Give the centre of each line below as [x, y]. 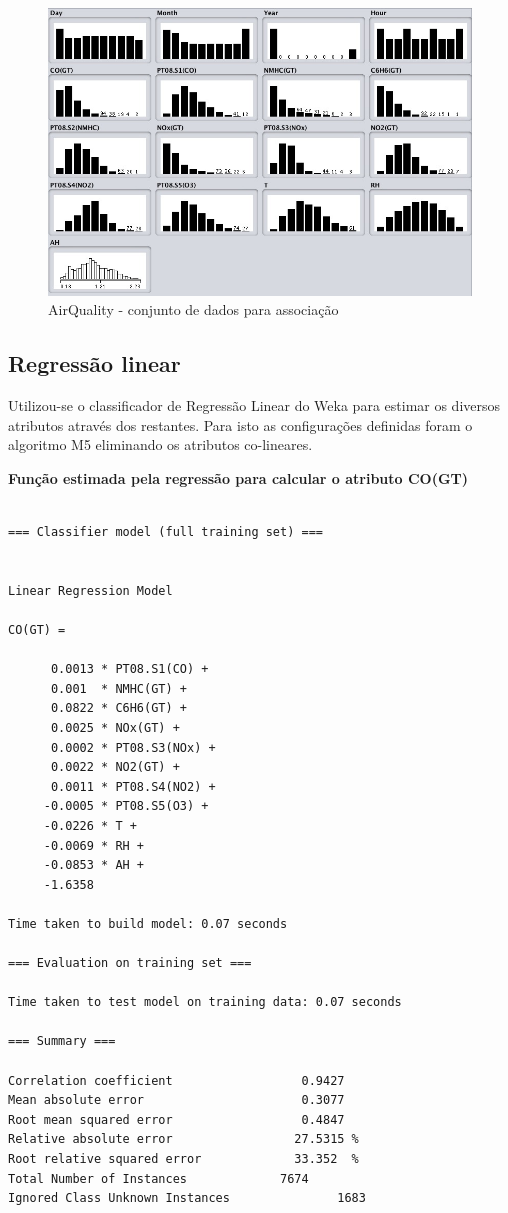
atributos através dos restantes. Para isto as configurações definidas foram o [240, 424]
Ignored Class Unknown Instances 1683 [187, 1198]
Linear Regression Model [90, 590]
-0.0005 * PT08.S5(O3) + [126, 806]
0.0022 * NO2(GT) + [115, 767]
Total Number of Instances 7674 [158, 1178]
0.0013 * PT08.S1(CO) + [129, 669]
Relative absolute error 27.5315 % [183, 1139]
